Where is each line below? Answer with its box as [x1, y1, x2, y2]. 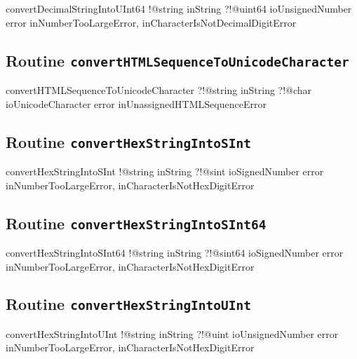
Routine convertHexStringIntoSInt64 [6, 212, 267, 233]
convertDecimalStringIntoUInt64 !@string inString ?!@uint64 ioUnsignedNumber [6, 1, 352, 15]
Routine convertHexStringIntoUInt [6, 293, 252, 315]
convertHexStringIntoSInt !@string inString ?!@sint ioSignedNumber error [6, 163, 324, 178]
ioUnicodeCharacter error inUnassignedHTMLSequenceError [6, 96, 267, 111]
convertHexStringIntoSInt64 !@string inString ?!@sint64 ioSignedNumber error [6, 245, 344, 259]
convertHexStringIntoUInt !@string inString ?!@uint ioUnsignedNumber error [6, 326, 339, 341]
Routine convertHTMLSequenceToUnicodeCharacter [6, 49, 349, 71]
